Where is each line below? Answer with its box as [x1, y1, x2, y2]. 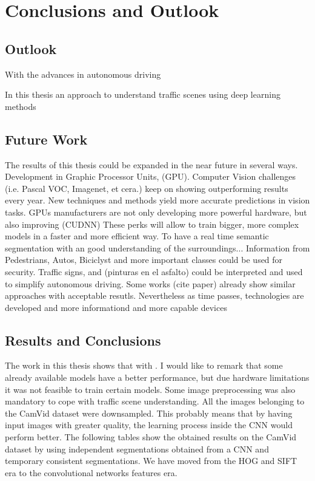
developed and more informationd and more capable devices [5, 301, 227, 313]
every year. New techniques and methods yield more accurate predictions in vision [5, 194, 310, 206]
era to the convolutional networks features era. [5, 466, 177, 479]
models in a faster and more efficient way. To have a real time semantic [5, 230, 269, 242]
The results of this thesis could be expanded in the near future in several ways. [5, 158, 298, 171]
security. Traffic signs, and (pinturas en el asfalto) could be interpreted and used [5, 265, 303, 278]
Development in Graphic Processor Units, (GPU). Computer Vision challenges [5, 170, 296, 183]
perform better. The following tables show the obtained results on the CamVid [5, 431, 297, 443]
